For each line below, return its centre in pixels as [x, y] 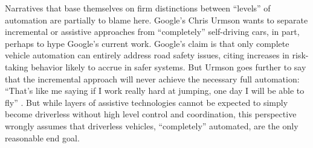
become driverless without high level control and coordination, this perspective [151, 114]
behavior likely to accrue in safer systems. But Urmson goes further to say [169, 66]
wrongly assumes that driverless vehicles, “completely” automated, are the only [152, 125]
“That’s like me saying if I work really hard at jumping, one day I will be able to [155, 91]
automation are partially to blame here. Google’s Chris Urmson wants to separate [156, 20]
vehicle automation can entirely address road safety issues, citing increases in [147, 55]
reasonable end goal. [42, 137]
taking [17, 66]
